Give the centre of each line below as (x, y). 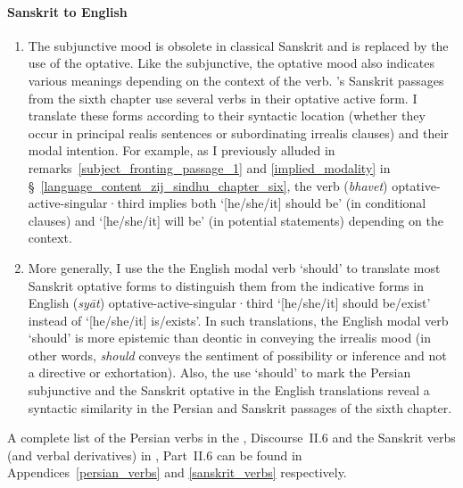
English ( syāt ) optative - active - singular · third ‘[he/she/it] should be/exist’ (229, 303)
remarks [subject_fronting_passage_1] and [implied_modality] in (209, 167)
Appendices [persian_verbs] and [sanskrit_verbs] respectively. (177, 472)
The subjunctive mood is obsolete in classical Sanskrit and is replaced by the (238, 45)
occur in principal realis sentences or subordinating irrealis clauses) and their (238, 132)
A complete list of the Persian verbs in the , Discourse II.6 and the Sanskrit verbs (231, 438)
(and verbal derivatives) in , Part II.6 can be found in (155, 455)
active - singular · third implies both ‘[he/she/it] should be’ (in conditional (227, 203)
